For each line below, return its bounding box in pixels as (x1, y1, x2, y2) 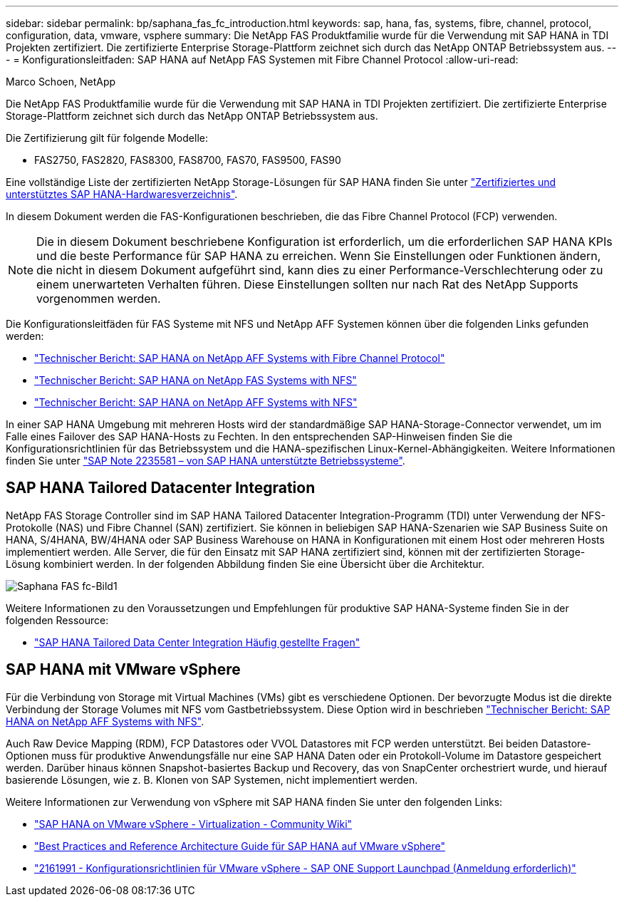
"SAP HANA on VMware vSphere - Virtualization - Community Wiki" (34, 817, 353, 830)
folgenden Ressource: (6, 613, 109, 626)
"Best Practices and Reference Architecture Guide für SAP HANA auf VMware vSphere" (34, 839, 445, 852)
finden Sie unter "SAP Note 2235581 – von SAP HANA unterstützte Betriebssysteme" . (6, 455, 405, 467)
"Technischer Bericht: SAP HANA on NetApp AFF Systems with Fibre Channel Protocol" (34, 352, 445, 364)
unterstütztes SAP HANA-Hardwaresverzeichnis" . (6, 188, 238, 200)
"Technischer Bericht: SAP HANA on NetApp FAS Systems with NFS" (34, 374, 357, 386)
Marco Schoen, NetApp (6, 76, 116, 88)
